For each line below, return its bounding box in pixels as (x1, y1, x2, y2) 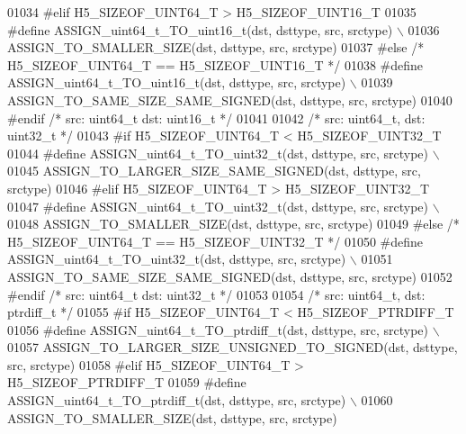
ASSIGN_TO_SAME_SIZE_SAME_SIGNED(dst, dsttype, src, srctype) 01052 (7, 267, 453, 285)
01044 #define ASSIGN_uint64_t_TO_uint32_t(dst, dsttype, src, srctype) (7, 143, 428, 162)
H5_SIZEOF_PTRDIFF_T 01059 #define (7, 373, 246, 392)
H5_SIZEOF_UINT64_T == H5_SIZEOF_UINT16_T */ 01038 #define (7, 55, 424, 74)
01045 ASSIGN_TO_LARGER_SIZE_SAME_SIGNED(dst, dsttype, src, (7, 161, 421, 180)
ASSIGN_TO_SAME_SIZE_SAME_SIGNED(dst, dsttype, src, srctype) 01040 (7, 90, 453, 109)
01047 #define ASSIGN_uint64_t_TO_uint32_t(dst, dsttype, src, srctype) (7, 196, 428, 215)
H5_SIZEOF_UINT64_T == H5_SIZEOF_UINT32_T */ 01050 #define (7, 231, 424, 250)
